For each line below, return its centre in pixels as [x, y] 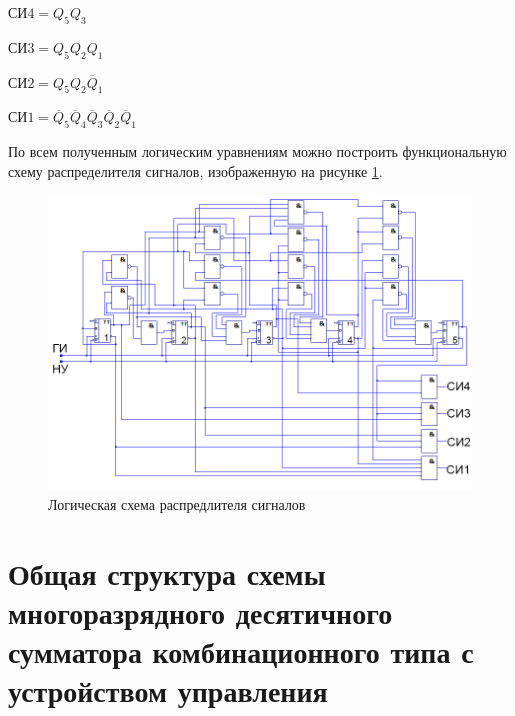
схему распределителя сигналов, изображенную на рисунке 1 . [195, 170]
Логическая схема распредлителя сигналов [177, 503]
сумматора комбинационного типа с [241, 650]
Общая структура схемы [167, 572]
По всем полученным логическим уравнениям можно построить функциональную [257, 151]
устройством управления [168, 690]
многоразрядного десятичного [200, 611]
